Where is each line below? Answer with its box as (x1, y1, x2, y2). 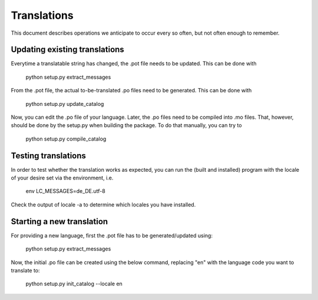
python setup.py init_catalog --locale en (25, 280, 123, 288)
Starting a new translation (11, 216, 108, 226)
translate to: (11, 266, 41, 274)
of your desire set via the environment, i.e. (11, 174, 114, 182)
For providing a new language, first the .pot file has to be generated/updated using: (11, 232, 213, 239)
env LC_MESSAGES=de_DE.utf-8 (25, 188, 105, 195)
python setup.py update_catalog (25, 100, 104, 107)
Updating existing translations (11, 45, 125, 55)
